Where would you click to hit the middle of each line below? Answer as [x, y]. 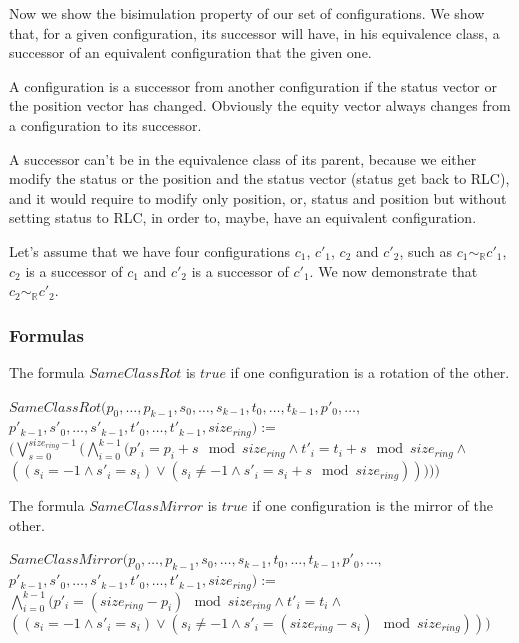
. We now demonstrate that [393, 270]
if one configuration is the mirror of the [372, 505]
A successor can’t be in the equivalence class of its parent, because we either [243, 158]
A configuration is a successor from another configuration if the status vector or [253, 85]
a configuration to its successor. [105, 124]
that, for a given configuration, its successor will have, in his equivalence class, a [254, 32]
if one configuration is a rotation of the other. [370, 371]
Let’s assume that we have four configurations [149, 250]
